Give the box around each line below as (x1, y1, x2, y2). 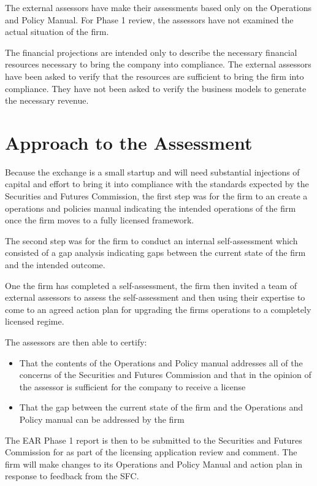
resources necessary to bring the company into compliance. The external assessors (5, 58, 311, 71)
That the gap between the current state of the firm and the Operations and (19, 401, 304, 414)
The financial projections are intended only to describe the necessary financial (5, 45, 297, 58)
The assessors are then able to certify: (5, 336, 147, 348)
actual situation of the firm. (5, 25, 109, 38)
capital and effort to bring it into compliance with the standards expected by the (5, 177, 309, 190)
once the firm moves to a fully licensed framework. (5, 214, 194, 226)
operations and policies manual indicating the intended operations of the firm (5, 201, 296, 214)
